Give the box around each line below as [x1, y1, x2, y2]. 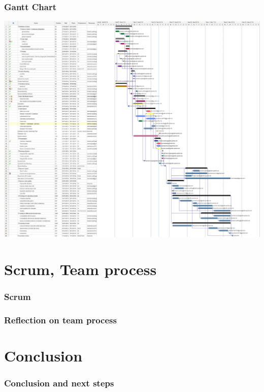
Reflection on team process [4, 313, 117, 326]
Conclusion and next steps [4, 376, 114, 389]
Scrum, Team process [4, 258, 157, 279]
